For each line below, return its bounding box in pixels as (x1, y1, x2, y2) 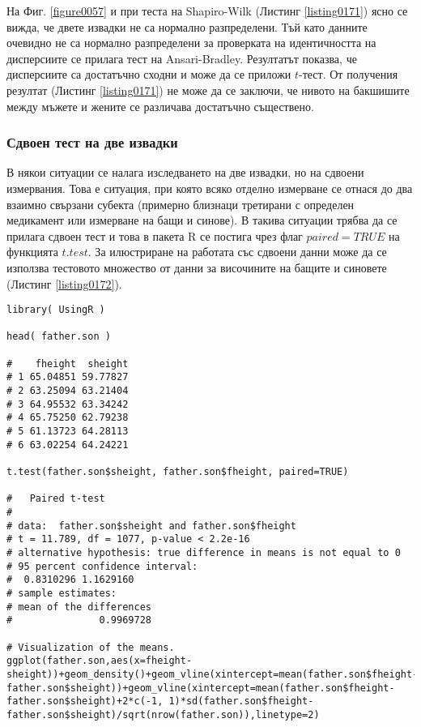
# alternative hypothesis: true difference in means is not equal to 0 (6, 546, 401, 558)
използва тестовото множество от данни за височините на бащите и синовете (6, 259, 387, 276)
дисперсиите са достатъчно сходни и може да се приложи (6, 66, 291, 83)
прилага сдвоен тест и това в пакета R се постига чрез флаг (6, 227, 303, 244)
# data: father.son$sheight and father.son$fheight (6, 520, 296, 532)
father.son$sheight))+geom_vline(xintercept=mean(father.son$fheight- (6, 682, 395, 694)
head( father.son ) (6, 331, 111, 343)
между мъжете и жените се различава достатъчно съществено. (6, 97, 314, 114)
